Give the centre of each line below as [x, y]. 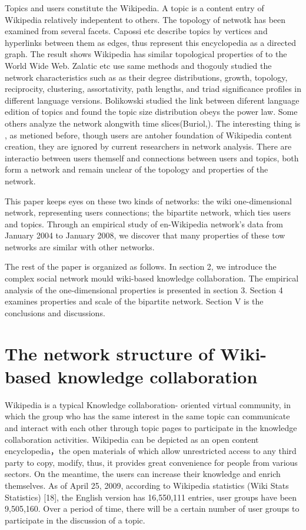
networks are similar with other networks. [80, 246]
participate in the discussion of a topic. [75, 520]
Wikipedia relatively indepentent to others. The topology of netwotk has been [145, 19]
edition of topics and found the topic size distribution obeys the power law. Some [151, 112]
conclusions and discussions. [55, 312]
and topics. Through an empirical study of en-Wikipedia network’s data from [144, 223]
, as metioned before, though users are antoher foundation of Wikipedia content [149, 135]
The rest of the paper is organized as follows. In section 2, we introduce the [141, 266]
